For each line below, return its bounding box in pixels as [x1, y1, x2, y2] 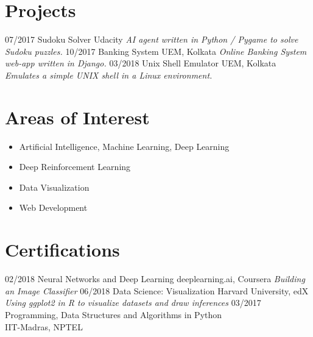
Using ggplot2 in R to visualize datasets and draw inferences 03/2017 [5, 296, 261, 309]
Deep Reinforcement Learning [19, 160, 131, 173]
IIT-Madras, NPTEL [5, 320, 83, 333]
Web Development [19, 201, 88, 214]
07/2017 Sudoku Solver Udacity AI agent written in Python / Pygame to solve [5, 33, 298, 46]
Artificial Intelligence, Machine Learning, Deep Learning [19, 140, 230, 152]
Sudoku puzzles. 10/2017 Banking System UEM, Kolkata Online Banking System [5, 44, 307, 57]
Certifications [5, 237, 120, 262]
